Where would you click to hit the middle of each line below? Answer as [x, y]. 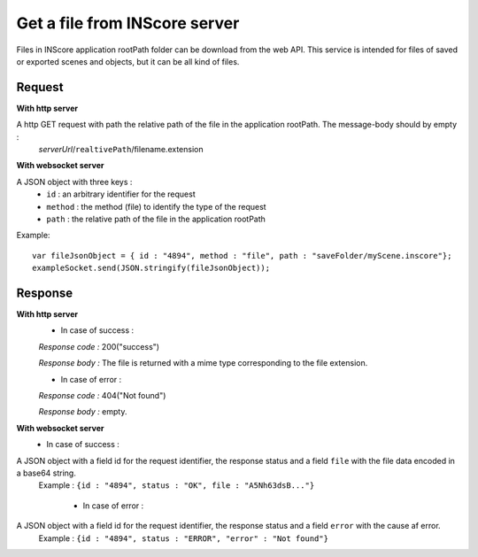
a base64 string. [46, 473]
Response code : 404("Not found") [102, 395]
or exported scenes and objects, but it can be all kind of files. [128, 61]
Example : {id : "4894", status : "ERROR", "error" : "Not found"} [184, 538]
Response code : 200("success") [99, 346]
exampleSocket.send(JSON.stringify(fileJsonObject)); [151, 268]
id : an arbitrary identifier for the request [121, 194]
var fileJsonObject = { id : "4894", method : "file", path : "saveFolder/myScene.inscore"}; [242, 255]
